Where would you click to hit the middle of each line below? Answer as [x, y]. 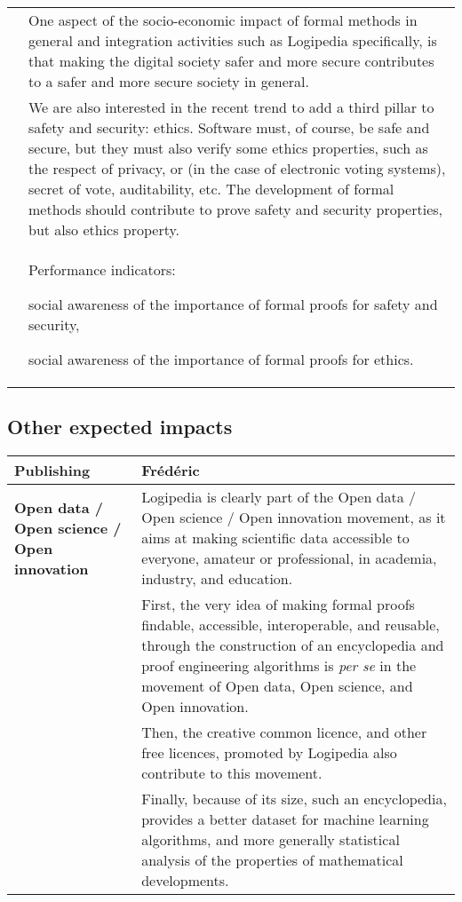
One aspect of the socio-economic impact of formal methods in [223, 20]
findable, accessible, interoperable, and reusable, [291, 625]
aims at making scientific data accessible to [275, 538]
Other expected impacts [120, 427]
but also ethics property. [104, 229]
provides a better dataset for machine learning [285, 819]
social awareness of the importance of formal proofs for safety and [233, 304]
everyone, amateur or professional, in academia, [289, 558]
